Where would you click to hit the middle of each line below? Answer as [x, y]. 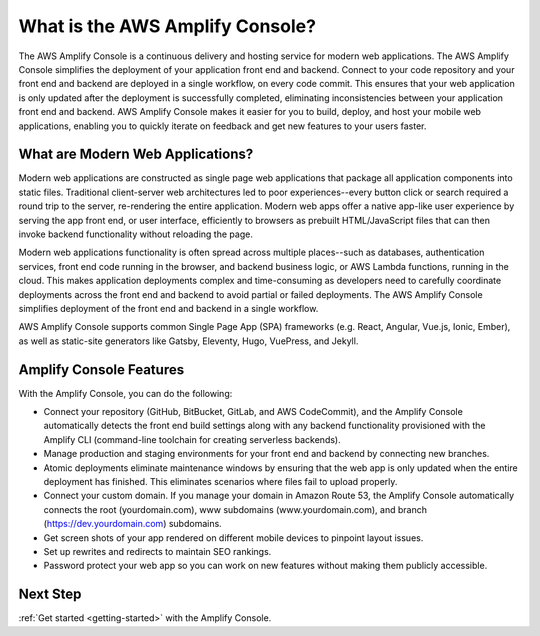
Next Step [50, 594]
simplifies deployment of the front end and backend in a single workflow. [168, 308]
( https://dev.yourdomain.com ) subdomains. [132, 524]
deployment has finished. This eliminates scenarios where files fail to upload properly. [220, 481]
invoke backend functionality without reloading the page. [136, 234]
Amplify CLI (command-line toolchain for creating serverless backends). [192, 439]
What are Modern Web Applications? [136, 154]
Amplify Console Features [101, 369]
